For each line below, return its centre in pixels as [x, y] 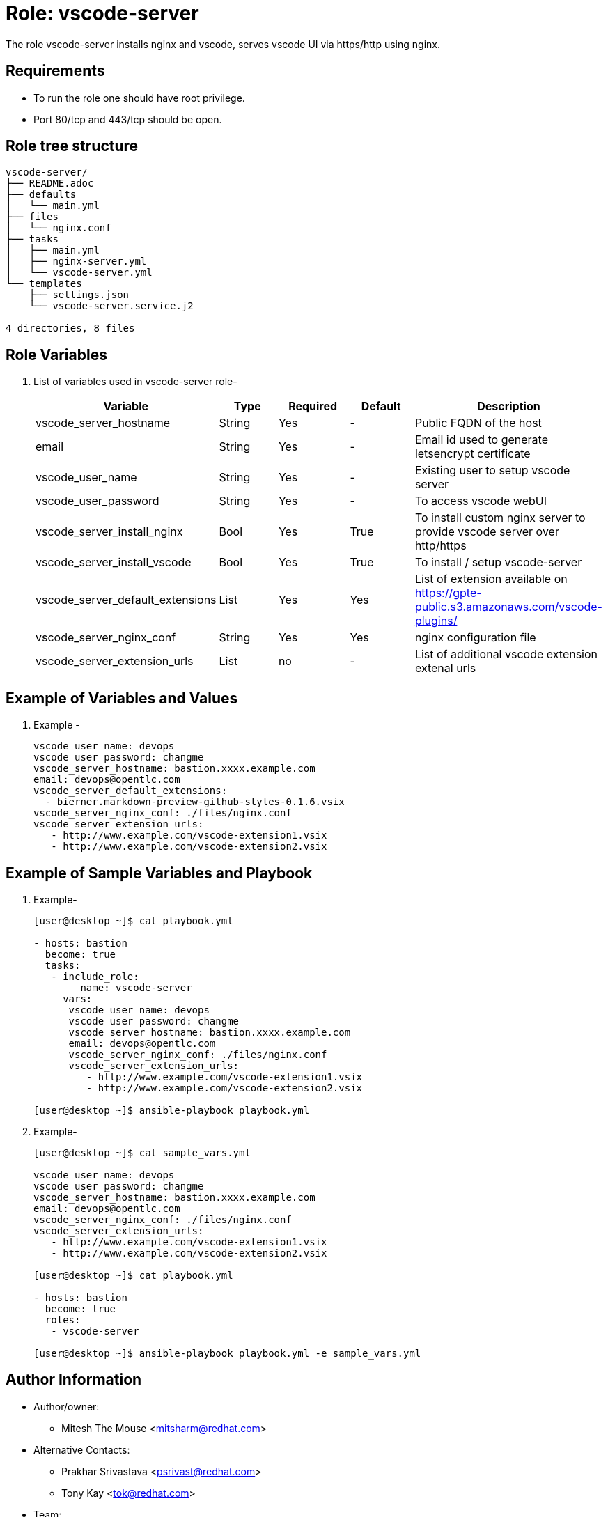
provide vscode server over [487, 532]
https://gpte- [448, 593]
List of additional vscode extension [506, 654]
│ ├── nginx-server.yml [76, 262]
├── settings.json [79, 295]
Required [313, 406]
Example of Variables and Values [122, 698]
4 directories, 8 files [70, 328]
